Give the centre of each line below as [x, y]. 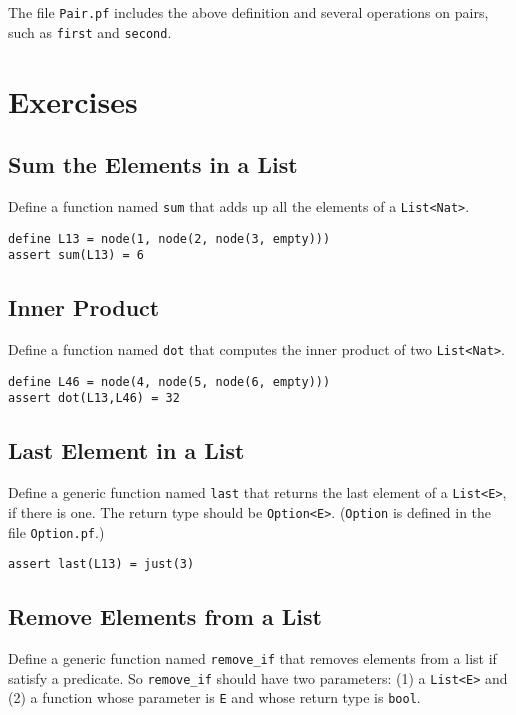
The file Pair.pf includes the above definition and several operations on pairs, [248, 12]
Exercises [73, 100]
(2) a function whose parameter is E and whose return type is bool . [214, 697]
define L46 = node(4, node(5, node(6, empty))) [169, 381]
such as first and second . [90, 31]
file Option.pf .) [56, 531]
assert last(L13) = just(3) [101, 564]
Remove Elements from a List [165, 616]
